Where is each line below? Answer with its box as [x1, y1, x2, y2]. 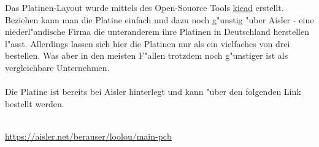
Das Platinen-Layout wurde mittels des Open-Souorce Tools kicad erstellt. [5, 1, 284, 13]
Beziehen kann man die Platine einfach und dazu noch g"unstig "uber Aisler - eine [5, 13, 314, 26]
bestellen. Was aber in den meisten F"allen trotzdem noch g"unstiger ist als [5, 49, 288, 62]
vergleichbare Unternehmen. [5, 61, 110, 73]
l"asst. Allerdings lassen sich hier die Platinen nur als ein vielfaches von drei [5, 37, 290, 50]
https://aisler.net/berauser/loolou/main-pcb [5, 129, 172, 142]
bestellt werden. [5, 97, 64, 110]
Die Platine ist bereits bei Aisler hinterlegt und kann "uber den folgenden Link [5, 85, 301, 98]
